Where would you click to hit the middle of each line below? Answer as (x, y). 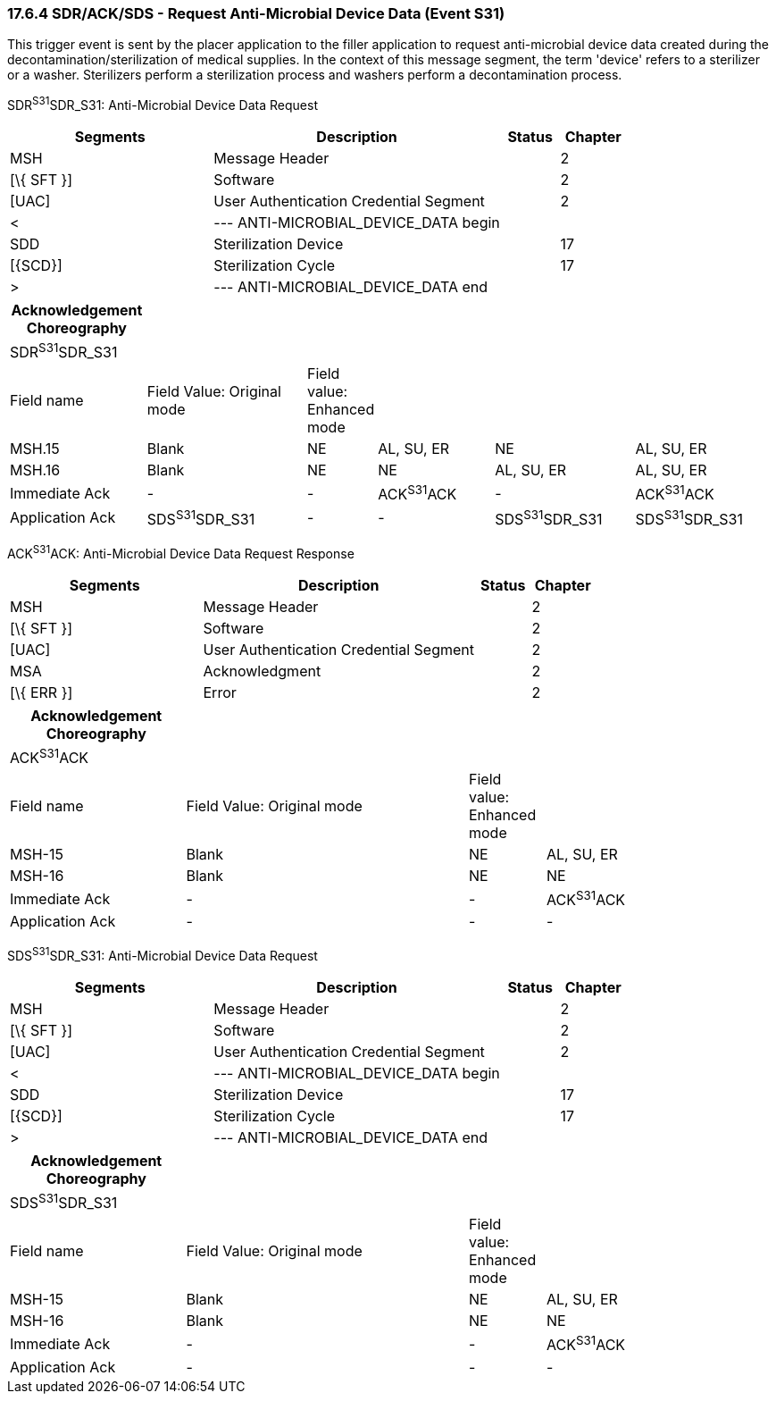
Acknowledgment (262, 671)
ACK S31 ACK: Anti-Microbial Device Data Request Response (181, 552)
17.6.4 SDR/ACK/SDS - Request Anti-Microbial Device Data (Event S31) (256, 13)
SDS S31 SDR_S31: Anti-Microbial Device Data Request (163, 954)
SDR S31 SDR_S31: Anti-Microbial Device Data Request (163, 104)
